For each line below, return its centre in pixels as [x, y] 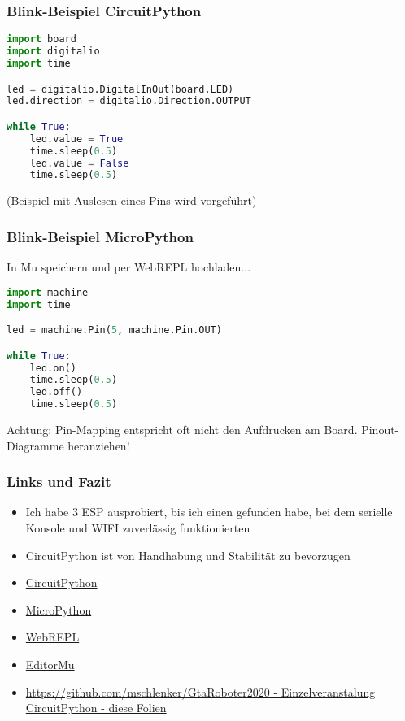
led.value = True [76, 139]
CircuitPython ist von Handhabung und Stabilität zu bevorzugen [188, 555]
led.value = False [79, 163]
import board [41, 39]
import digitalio [53, 52]
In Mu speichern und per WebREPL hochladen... [129, 267]
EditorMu [50, 664]
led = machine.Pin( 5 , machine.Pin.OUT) [114, 330]
